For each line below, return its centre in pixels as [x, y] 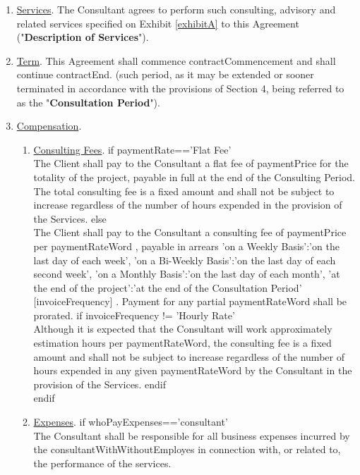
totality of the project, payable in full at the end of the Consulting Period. [194, 177]
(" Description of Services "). [83, 37]
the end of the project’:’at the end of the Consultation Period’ [168, 287]
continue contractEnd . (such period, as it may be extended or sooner [165, 74]
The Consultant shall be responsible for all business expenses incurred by [192, 435]
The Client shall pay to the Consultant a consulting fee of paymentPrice [190, 232]
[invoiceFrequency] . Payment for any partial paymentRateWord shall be [190, 301]
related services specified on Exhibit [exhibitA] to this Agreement [158, 23]
